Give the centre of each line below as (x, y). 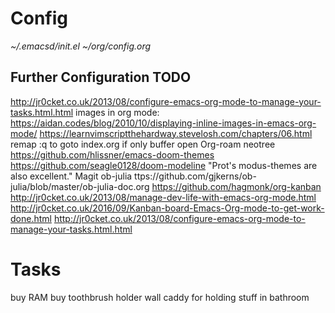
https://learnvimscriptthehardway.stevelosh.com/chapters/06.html (176, 133)
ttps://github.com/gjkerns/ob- (195, 176)
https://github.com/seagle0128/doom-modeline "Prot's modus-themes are (164, 165)
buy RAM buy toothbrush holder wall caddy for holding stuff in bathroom (160, 297)
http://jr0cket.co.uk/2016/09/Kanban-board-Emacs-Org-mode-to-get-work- (167, 208)
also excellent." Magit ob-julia (71, 176)
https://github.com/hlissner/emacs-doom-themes (112, 154)
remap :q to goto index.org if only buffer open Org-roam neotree (143, 144)
